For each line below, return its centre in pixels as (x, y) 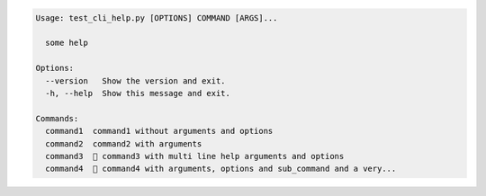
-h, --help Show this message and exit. (138, 93)
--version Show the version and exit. (135, 80)
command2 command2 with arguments (124, 143)
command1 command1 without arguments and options (159, 131)
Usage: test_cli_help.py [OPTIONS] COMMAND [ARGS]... (157, 18)
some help (67, 43)
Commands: (57, 118)
